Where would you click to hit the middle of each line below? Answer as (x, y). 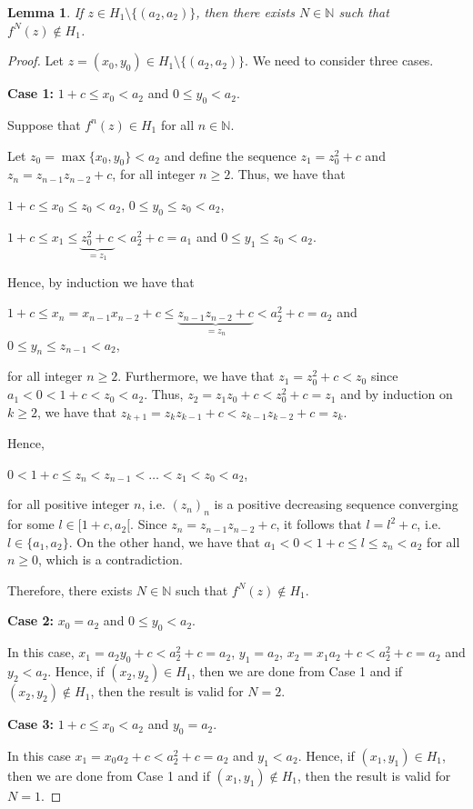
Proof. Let (35, 60)
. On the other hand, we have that (164, 541)
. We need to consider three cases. (339, 60)
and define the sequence (230, 155)
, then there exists (245, 12)
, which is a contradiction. (111, 559)
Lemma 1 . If (45, 12)
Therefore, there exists (70, 589)
